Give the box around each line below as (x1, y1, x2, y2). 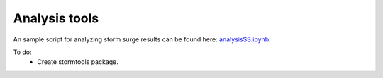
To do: (13, 48, 32, 56)
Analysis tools (13, 11, 99, 26)
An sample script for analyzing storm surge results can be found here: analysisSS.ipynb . (13, 35, 271, 44)
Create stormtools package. (37, 58, 118, 66)
